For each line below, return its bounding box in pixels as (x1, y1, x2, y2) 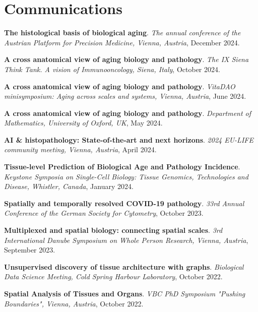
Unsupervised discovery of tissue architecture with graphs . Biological (4, 261, 244, 272)
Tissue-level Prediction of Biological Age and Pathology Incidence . (4, 161, 240, 172)
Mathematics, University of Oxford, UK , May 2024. (4, 117, 163, 128)
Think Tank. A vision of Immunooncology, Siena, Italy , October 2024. (4, 64, 220, 74)
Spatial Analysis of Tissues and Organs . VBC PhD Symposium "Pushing (4, 288, 245, 298)
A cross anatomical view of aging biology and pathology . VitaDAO (4, 81, 235, 91)
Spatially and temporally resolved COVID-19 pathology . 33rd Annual (4, 198, 244, 208)
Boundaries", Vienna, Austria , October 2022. (4, 298, 144, 308)
